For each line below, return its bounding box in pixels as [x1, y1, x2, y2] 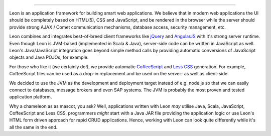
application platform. [9, 94, 52, 100]
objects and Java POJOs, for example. [9, 54, 89, 60]
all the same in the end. [9, 124, 58, 130]
